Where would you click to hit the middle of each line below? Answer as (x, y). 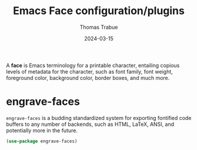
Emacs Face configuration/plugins (99, 11)
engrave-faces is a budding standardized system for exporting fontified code (99, 118)
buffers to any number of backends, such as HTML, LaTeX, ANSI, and (90, 124)
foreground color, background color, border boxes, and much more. (88, 78)
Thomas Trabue (99, 27)
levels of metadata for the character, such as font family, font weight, (90, 71)
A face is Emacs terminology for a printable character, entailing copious (93, 65)
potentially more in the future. (42, 130)
